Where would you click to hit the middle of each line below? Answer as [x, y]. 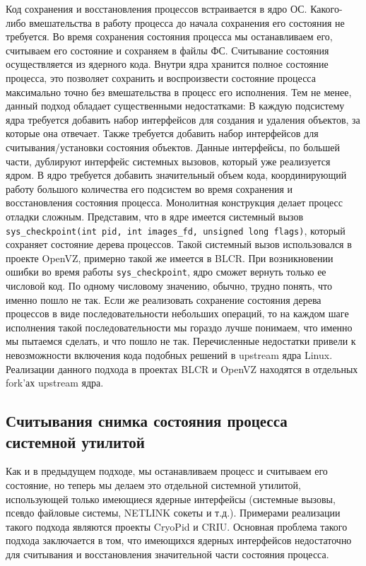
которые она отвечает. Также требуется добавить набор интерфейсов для [162, 133]
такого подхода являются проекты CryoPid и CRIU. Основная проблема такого [177, 526]
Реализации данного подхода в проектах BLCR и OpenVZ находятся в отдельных [182, 369]
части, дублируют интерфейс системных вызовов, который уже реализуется [168, 161]
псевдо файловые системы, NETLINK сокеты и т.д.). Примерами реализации [173, 513]
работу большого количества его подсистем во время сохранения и [149, 188]
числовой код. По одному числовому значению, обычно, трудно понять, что [169, 285]
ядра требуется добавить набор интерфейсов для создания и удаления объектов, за [183, 119]
